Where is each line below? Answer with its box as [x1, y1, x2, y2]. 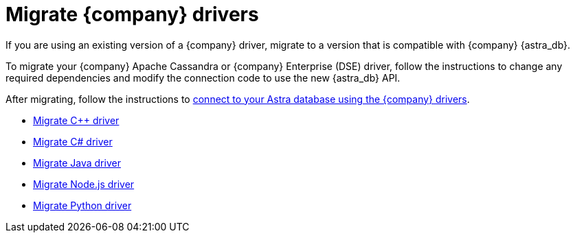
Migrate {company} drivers [5, 3, 259, 26]
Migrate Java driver [33, 156, 121, 169]
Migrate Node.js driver [33, 178, 135, 190]
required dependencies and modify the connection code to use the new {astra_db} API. [5, 71, 401, 84]
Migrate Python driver [33, 199, 132, 211]
